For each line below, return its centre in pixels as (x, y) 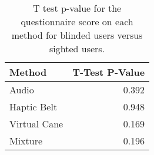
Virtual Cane (36, 124)
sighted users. (77, 48)
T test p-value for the (77, 8)
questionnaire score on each (77, 21)
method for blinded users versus (77, 35)
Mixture (26, 141)
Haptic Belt (34, 107)
